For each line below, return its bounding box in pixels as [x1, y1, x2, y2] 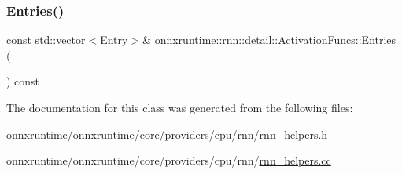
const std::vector [6, 31, 86, 48]
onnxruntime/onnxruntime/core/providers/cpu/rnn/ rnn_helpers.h [6, 125, 328, 142]
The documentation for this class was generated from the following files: [6, 100, 353, 115]
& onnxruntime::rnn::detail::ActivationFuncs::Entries [142, 31, 396, 48]
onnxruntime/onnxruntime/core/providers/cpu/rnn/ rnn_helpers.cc [6, 152, 331, 169]
